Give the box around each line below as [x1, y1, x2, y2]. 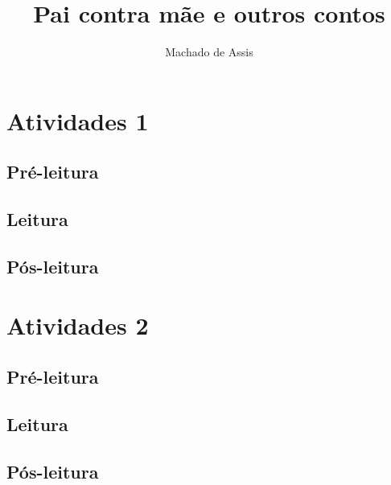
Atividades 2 [6, 309, 149, 342]
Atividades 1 [6, 104, 149, 137]
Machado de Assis [165, 43, 253, 60]
